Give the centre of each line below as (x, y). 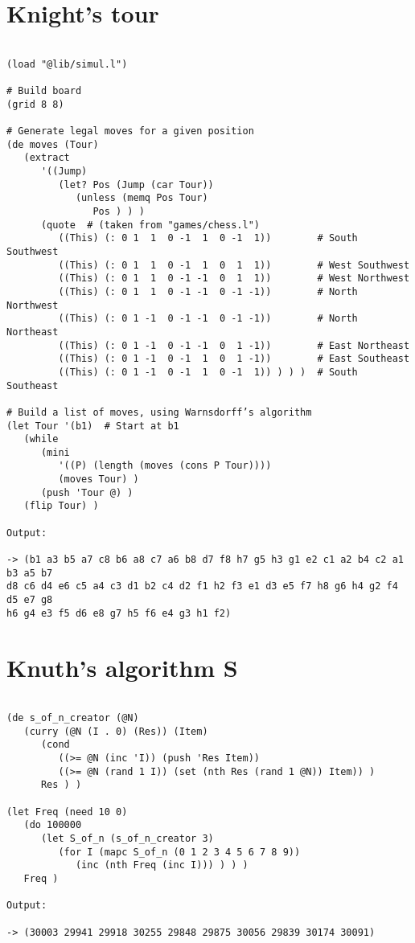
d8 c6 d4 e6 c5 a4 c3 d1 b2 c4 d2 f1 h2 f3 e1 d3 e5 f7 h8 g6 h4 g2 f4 (202, 586)
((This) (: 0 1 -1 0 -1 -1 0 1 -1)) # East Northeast (234, 345)
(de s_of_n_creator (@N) (73, 718)
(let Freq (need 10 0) (67, 812)
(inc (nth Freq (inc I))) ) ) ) (162, 865)
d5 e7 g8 (30, 600)
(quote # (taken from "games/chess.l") (150, 225)
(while (41, 439)
